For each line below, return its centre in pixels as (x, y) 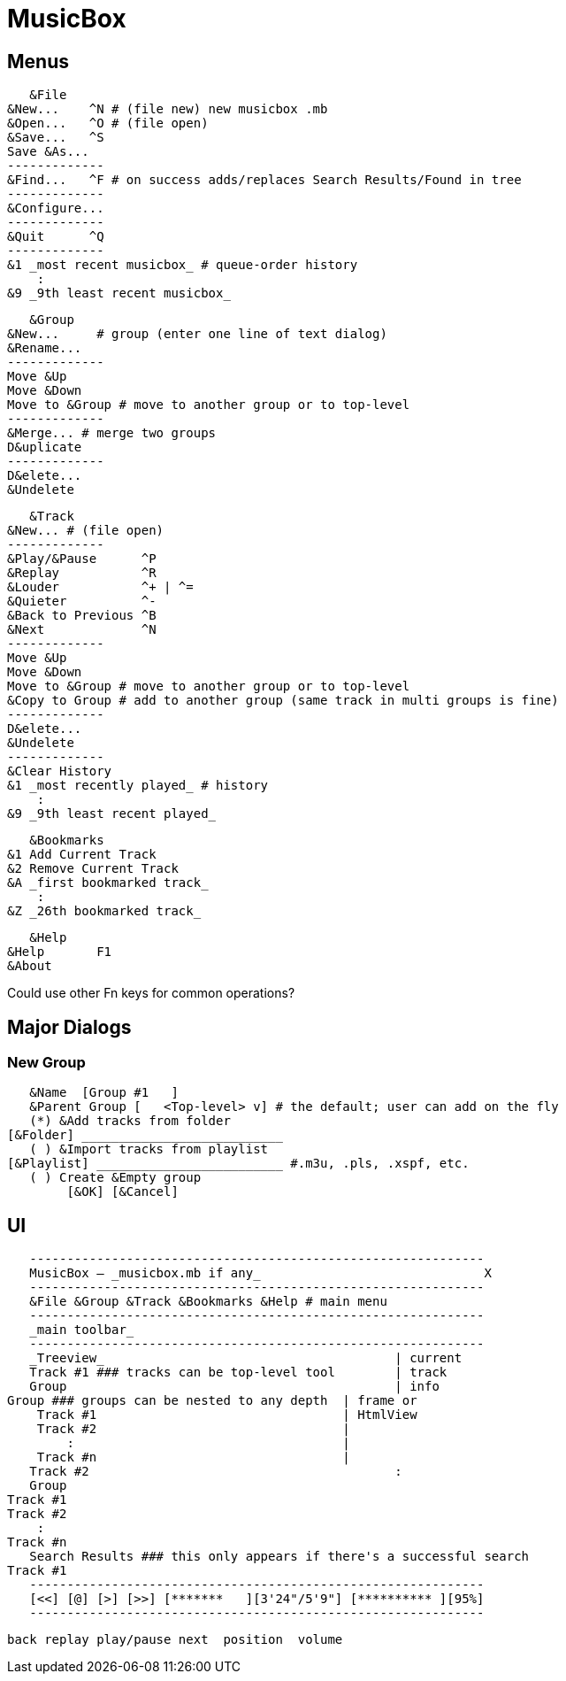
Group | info (234, 1387)
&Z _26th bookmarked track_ (104, 911)
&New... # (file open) (86, 531)
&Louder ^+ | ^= (100, 587)
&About (30, 966)
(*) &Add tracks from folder (130, 1121)
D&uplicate (45, 447)
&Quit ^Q (56, 237)
